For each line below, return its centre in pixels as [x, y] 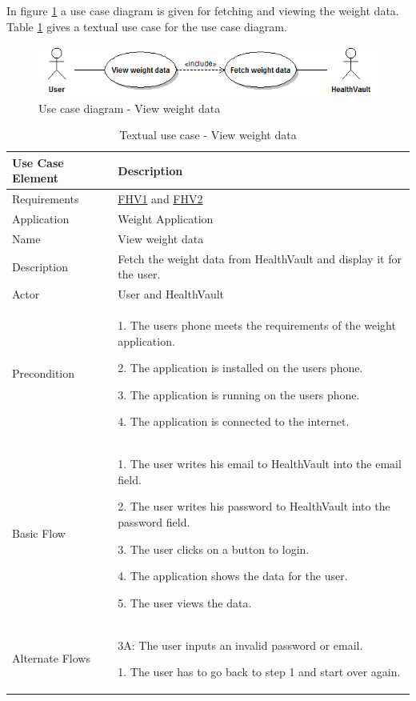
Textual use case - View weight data [208, 135]
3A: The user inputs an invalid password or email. [240, 645]
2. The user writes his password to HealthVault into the [254, 506]
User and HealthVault [171, 294]
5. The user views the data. [185, 602]
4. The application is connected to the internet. [234, 421]
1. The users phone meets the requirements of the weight [257, 325]
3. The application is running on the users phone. [239, 394]
